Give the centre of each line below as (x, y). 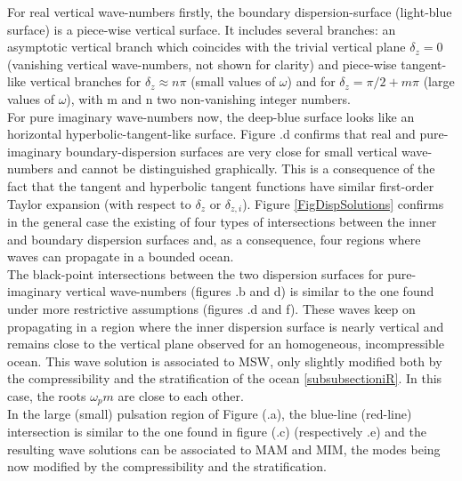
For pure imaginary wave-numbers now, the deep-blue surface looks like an (211, 116)
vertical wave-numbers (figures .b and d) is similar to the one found (250, 291)
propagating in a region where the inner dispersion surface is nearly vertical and (226, 326)
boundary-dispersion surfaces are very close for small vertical (231, 151)
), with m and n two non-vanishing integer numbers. (208, 98)
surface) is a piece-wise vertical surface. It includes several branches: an (202, 29)
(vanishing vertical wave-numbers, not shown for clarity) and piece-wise (202, 64)
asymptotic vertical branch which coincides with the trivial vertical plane (207, 47)
